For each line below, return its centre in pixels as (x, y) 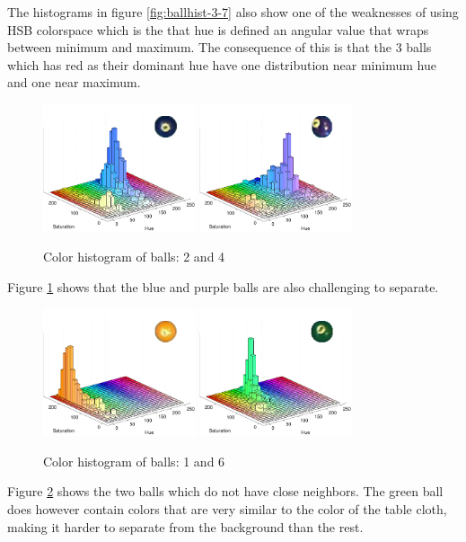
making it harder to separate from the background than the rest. (185, 526)
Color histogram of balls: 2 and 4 (134, 257)
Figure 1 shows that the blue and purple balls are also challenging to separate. (223, 286)
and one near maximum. (74, 82)
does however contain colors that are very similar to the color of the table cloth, (227, 509)
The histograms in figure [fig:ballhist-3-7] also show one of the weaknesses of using (233, 12)
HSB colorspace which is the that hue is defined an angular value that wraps (218, 29)
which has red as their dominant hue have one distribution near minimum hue (222, 64)
